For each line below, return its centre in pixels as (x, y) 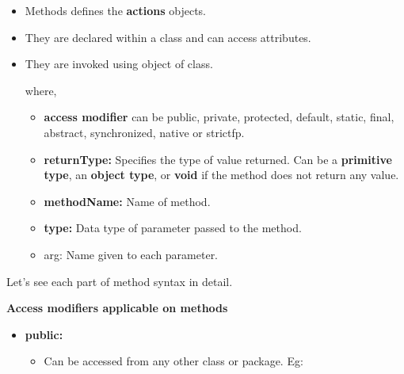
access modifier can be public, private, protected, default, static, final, (219, 117)
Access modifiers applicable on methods (117, 308)
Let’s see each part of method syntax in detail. (120, 281)
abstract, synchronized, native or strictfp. (144, 132)
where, (41, 90)
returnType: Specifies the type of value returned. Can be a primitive (218, 159)
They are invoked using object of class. (119, 64)
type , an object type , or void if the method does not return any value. (221, 175)
